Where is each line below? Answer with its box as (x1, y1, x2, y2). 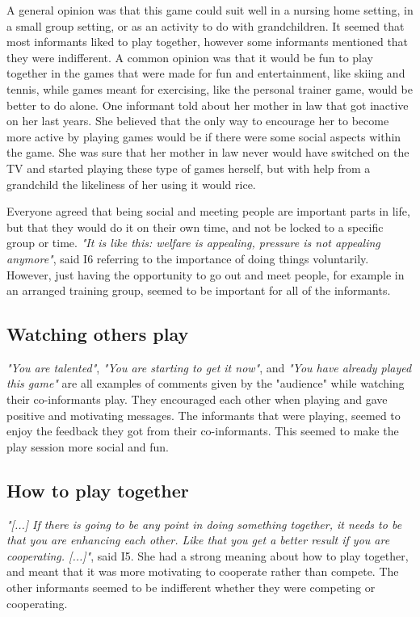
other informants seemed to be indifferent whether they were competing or (6, 579, 376, 596)
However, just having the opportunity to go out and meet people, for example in (6, 266, 405, 283)
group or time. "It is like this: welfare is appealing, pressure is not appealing (6, 234, 380, 251)
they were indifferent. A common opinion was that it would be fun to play (6, 48, 373, 65)
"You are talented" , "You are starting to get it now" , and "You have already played (6, 359, 412, 376)
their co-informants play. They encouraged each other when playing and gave (6, 391, 388, 408)
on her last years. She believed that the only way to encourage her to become (6, 112, 389, 129)
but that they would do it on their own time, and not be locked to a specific (6, 218, 384, 235)
